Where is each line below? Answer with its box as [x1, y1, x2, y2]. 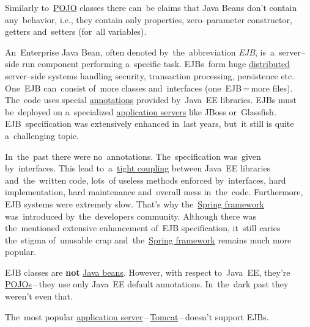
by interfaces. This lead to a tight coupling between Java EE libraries [5, 162, 271, 174]
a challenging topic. [5, 129, 79, 142]
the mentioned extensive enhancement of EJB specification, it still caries [5, 221, 281, 234]
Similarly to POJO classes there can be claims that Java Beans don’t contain [5, 1, 297, 13]
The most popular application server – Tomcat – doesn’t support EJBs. [5, 310, 269, 323]
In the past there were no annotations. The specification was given [5, 149, 261, 162]
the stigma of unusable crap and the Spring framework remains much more [5, 233, 292, 246]
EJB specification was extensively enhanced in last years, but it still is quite [5, 117, 294, 130]
